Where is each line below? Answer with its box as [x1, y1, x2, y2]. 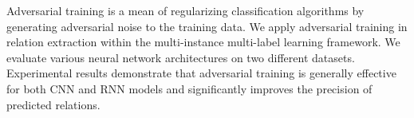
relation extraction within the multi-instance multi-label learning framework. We [6, 33, 400, 50]
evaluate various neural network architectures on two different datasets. [6, 49, 355, 65]
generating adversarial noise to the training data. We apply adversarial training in [6, 18, 408, 34]
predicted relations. [6, 96, 101, 112]
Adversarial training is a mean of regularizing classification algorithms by [6, 2, 365, 18]
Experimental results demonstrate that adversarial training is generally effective [6, 65, 396, 81]
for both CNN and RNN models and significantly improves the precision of [6, 80, 373, 96]
